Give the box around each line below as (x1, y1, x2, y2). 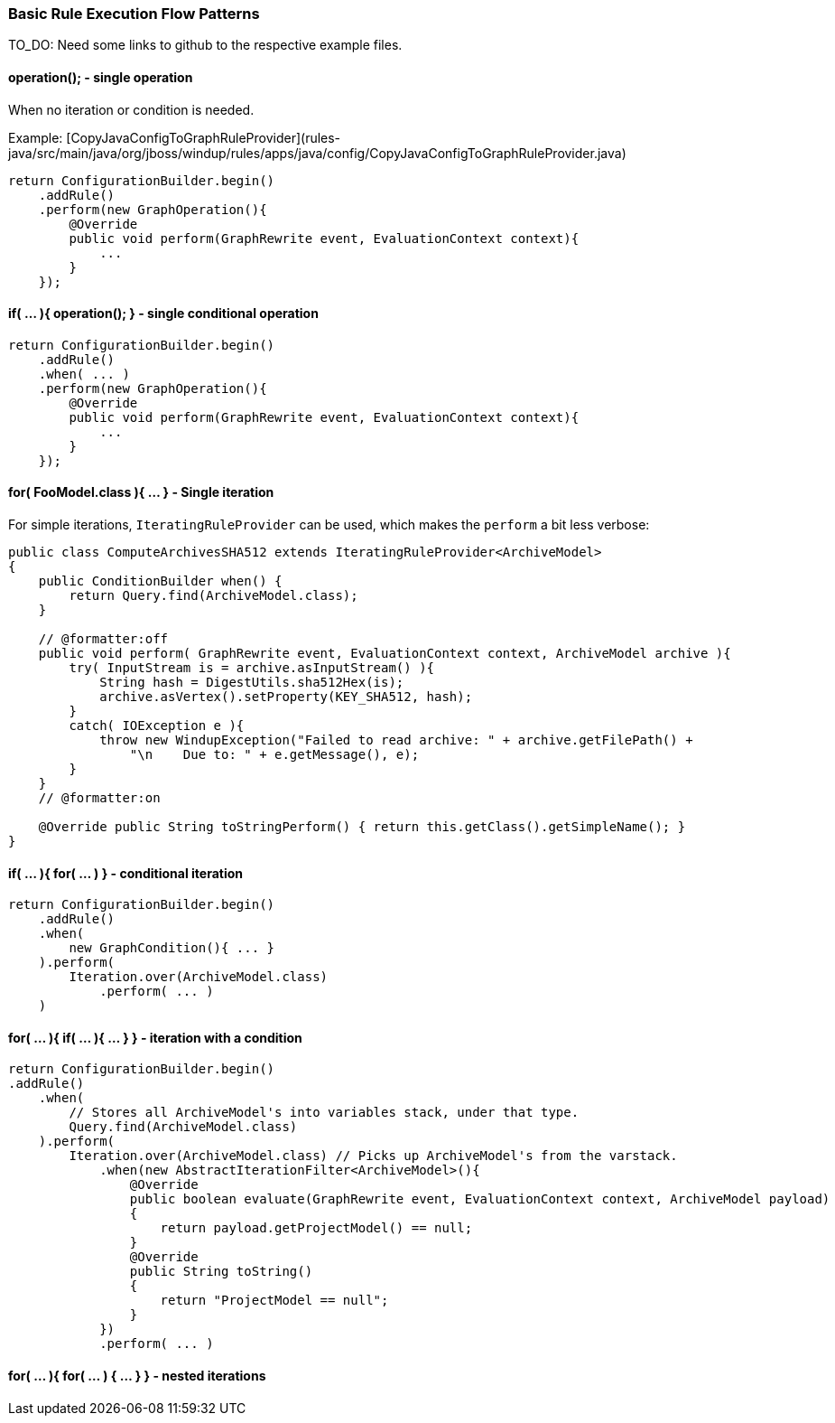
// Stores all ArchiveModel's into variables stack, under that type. (69, 1105, 580, 1120)
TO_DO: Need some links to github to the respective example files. (8, 37, 403, 53)
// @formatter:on (38, 791, 161, 806)
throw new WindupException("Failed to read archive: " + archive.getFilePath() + (99, 733, 693, 748)
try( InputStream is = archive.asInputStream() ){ (69, 660, 435, 676)
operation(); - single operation (8, 69, 193, 85)
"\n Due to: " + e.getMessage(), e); (129, 747, 420, 763)
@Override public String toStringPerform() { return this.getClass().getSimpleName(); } (38, 819, 686, 835)
